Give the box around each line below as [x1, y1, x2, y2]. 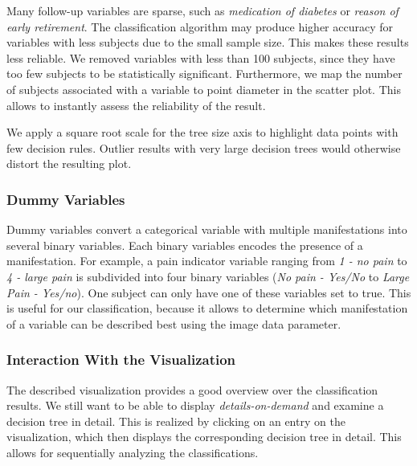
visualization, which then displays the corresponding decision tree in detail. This [6, 428, 402, 445]
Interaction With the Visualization [6, 349, 236, 370]
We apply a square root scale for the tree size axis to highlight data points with [6, 124, 399, 141]
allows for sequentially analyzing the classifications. [6, 444, 259, 460]
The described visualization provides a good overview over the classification [6, 381, 378, 398]
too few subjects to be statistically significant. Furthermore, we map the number [6, 65, 403, 82]
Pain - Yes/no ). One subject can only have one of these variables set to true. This [6, 284, 411, 300]
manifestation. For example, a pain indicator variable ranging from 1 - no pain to [6, 252, 407, 269]
